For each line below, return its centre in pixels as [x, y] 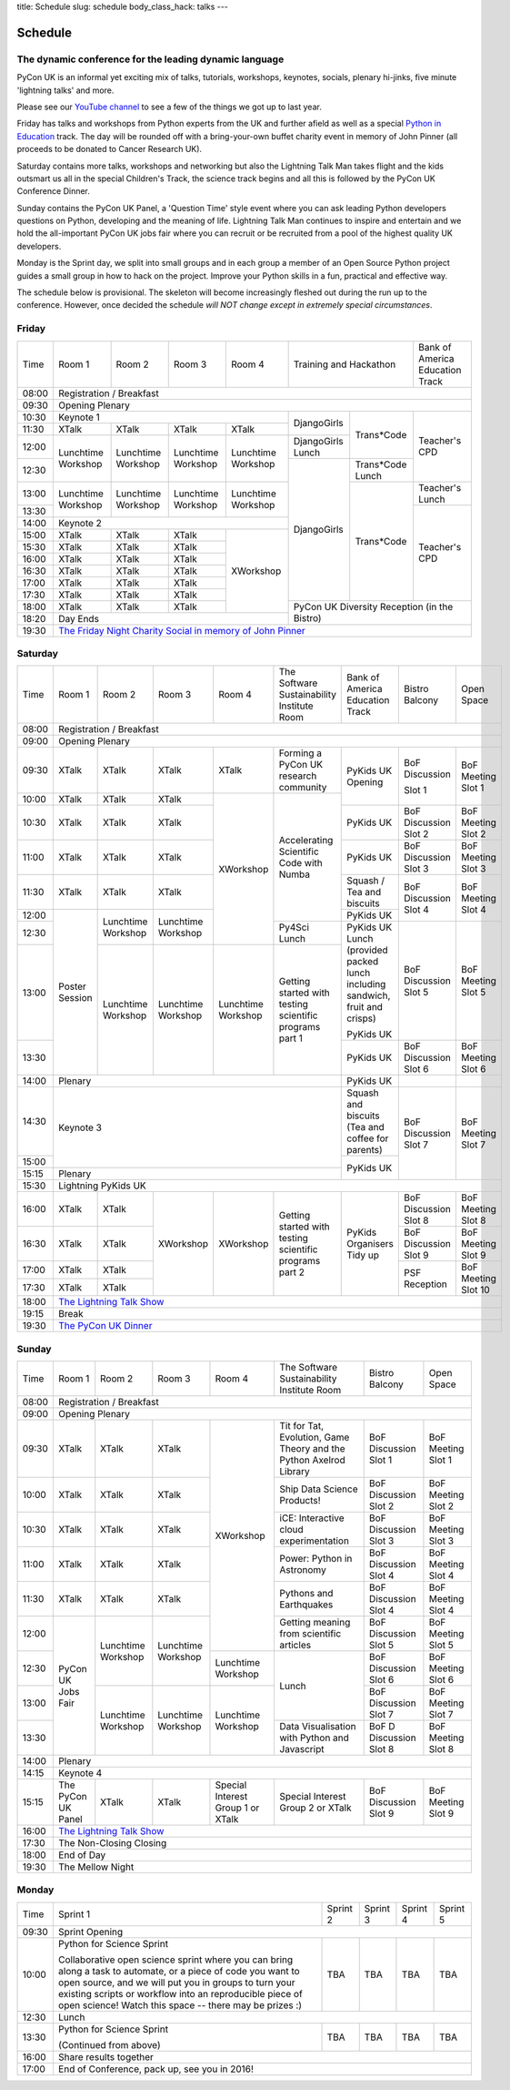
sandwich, [369, 995]
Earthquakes [306, 1605]
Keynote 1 [79, 417]
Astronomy [303, 1570]
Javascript [302, 1749]
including [366, 984]
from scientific [310, 1634]
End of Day [82, 1855]
